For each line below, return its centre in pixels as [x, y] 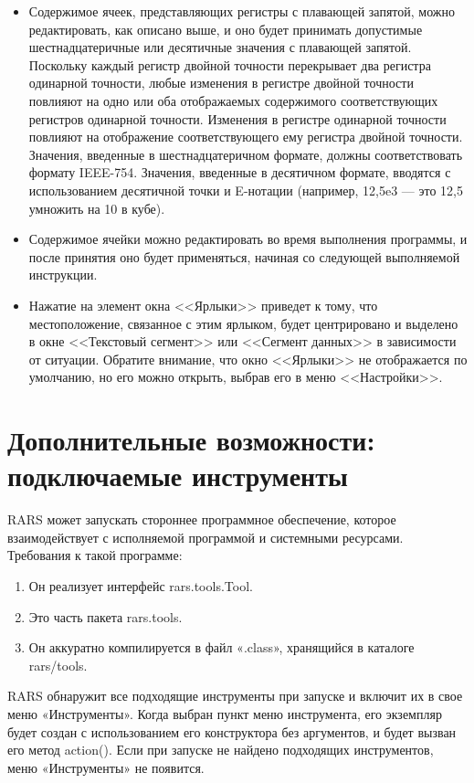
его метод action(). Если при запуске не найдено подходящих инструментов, [221, 750]
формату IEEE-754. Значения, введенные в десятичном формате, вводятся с [240, 172]
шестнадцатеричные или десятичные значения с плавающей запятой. [220, 47]
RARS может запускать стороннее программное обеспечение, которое [202, 519]
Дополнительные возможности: [191, 440]
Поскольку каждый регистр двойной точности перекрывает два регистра [230, 64]
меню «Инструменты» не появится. [106, 767]
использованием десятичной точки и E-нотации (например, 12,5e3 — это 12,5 [246, 190]
